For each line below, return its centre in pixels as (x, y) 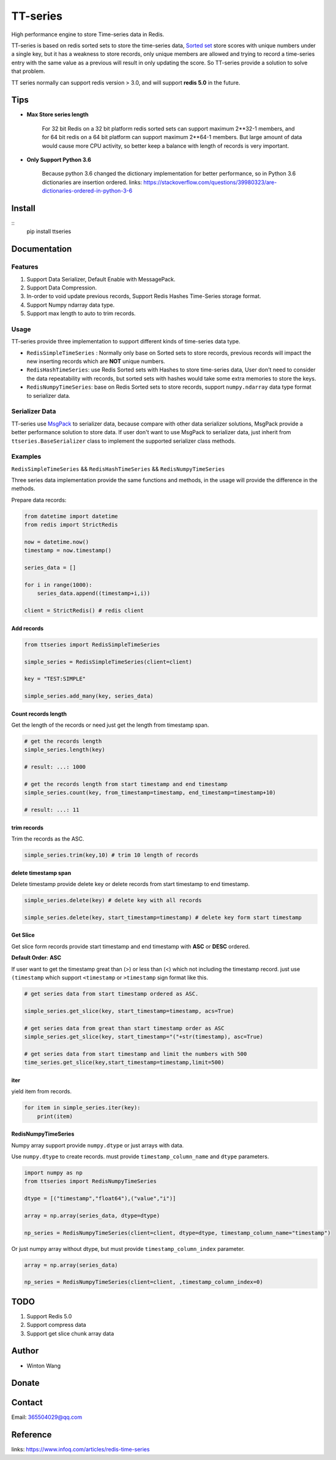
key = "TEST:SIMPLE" (55, 679)
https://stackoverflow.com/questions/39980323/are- (210, 182)
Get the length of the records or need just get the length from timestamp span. (110, 725)
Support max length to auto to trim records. (81, 313)
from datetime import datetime (71, 516)
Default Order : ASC (36, 958)
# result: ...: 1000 (55, 767)
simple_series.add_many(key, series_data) (89, 696)
